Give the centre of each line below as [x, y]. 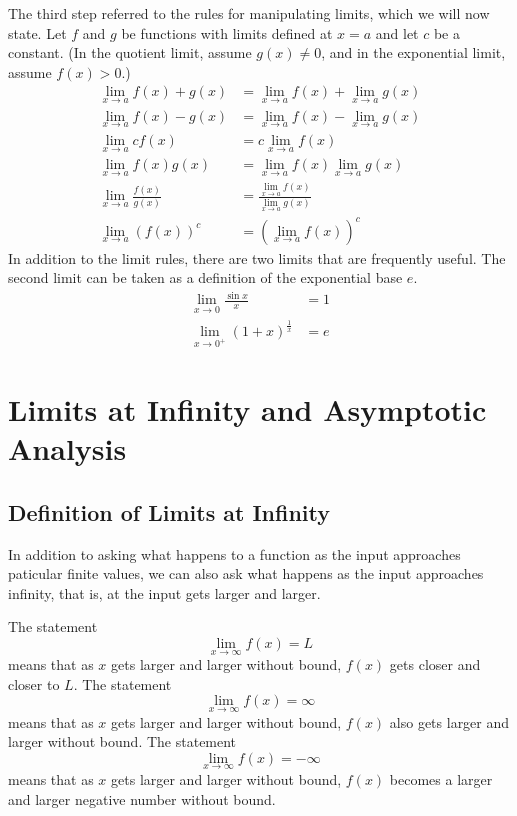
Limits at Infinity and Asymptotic [247, 409]
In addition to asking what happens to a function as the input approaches [234, 553]
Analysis [67, 448]
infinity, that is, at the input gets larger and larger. [164, 592]
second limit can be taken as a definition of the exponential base [205, 277]
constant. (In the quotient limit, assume [130, 52]
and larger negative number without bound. [142, 798]
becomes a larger [441, 778]
